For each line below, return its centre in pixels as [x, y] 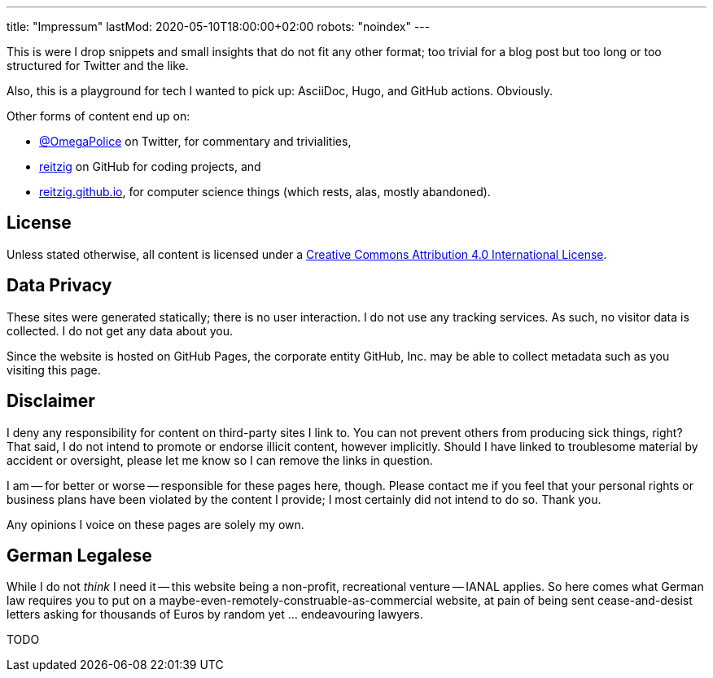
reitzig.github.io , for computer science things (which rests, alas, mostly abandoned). [265, 192]
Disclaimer [51, 401]
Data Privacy [59, 286]
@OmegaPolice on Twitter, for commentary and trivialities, [195, 141]
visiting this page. [54, 370]
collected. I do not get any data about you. [120, 330]
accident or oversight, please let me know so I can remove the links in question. [220, 460]
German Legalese [79, 555]
